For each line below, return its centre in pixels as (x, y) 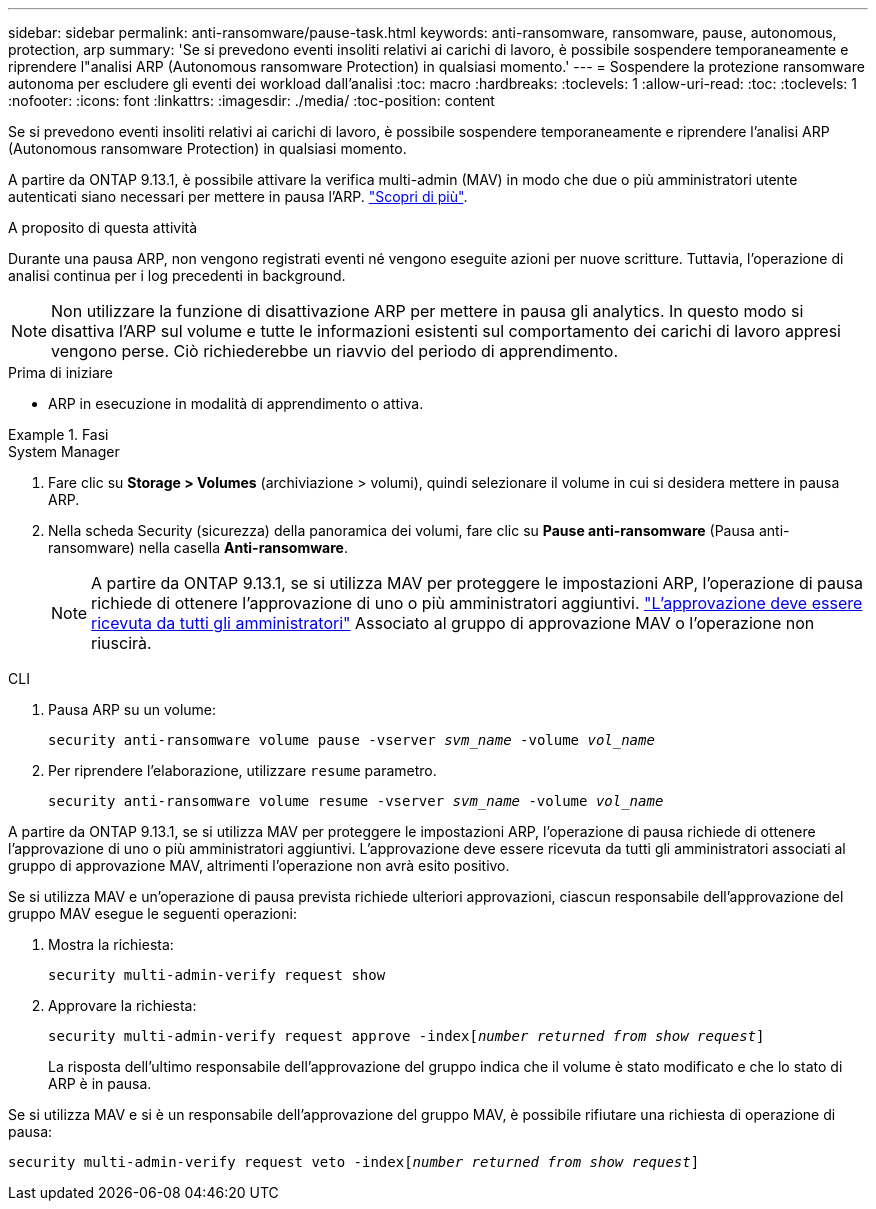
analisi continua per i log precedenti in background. (177, 275)
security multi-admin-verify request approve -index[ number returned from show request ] (406, 1036)
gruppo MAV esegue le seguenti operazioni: (152, 913)
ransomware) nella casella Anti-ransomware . (198, 547)
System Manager (64, 451)
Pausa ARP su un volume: (132, 709)
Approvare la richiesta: (122, 1005)
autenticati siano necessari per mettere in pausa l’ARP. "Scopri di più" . (238, 196)
